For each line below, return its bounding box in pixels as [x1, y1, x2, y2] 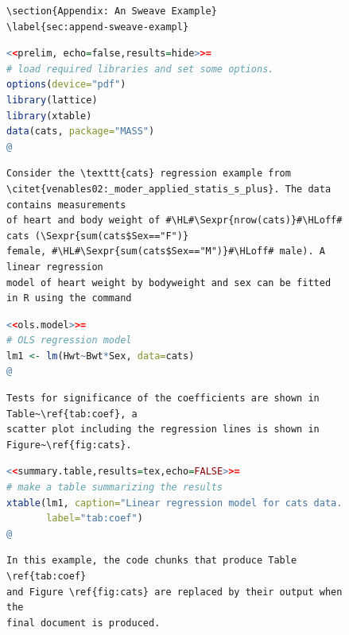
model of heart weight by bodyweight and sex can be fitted [6, 277, 332, 288]
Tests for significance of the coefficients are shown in [6, 393, 320, 405]
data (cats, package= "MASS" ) [6, 126, 155, 137]
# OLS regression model [6, 335, 132, 347]
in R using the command [6, 292, 132, 304]
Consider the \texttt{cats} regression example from [6, 168, 291, 180]
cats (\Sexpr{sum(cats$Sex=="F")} [6, 230, 189, 242]
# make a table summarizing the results [6, 482, 223, 494]
